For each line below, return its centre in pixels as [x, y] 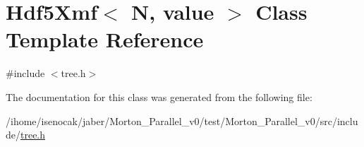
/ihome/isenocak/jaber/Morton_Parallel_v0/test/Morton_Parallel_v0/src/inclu [182, 120]
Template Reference [105, 39]
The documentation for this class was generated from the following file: [159, 96]
